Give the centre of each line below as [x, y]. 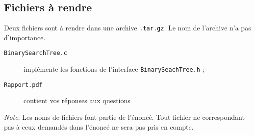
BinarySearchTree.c [36, 53]
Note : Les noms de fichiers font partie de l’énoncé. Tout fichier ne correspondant [124, 117]
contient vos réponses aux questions [77, 100]
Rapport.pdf [23, 85]
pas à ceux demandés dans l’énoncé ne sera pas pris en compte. [99, 126]
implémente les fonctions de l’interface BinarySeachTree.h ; [114, 69]
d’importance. [25, 37]
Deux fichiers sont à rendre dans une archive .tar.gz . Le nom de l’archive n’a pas [127, 28]
